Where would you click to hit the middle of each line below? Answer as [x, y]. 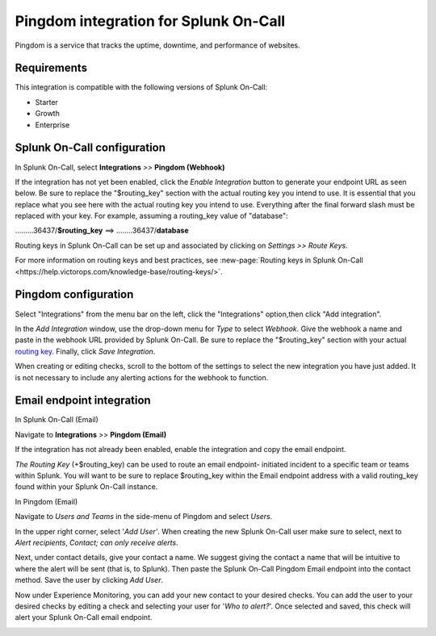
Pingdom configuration [74, 295]
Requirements [51, 68]
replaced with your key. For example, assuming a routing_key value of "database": [151, 216]
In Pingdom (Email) [46, 501]
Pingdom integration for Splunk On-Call [150, 21]
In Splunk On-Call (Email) [57, 420]
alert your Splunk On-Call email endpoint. [84, 617]
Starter [46, 102]
